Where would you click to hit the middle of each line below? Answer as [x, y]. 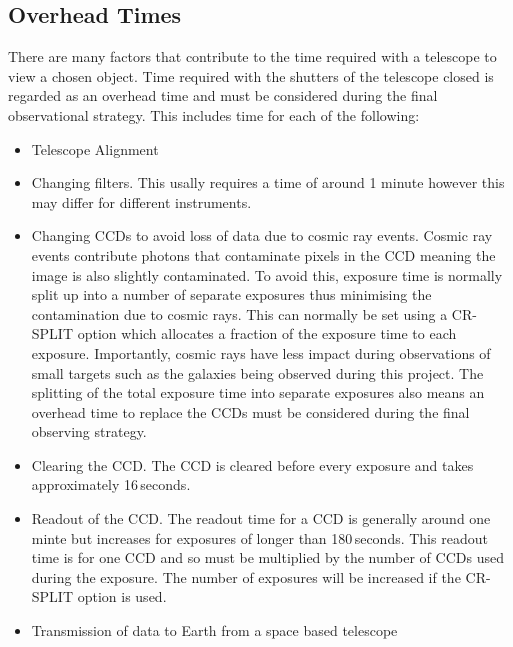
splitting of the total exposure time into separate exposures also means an [258, 392]
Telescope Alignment [95, 148]
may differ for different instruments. [141, 201]
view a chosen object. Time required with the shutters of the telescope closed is [251, 75]
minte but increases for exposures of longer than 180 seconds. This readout [259, 537]
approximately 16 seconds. [111, 484]
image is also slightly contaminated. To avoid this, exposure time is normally [267, 274]
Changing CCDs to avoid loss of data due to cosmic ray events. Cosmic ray [262, 235]
